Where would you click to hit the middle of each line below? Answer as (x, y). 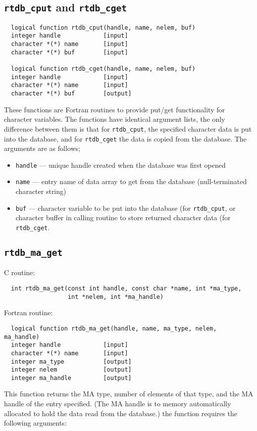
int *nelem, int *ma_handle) (116, 297)
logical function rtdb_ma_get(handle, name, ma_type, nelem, (114, 328)
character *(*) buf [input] (70, 52)
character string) (41, 191)
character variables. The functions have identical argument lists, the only (115, 119)
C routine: (20, 272)
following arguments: (35, 423)
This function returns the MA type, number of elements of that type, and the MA (129, 394)
